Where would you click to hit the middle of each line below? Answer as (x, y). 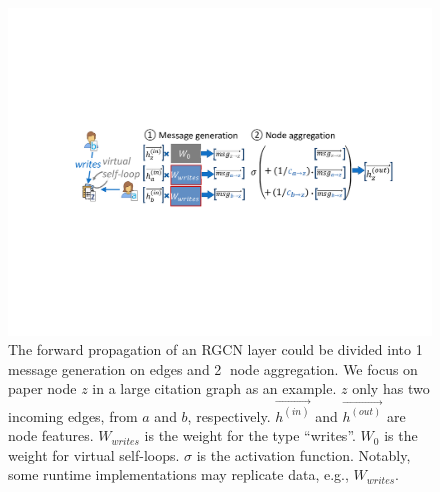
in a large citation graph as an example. (214, 388)
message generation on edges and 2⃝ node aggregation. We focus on (213, 368)
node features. (51, 435)
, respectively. (229, 415)
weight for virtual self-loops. (94, 454)
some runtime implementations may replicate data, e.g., (178, 474)
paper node (42, 388)
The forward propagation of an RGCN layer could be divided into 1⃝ (217, 349)
